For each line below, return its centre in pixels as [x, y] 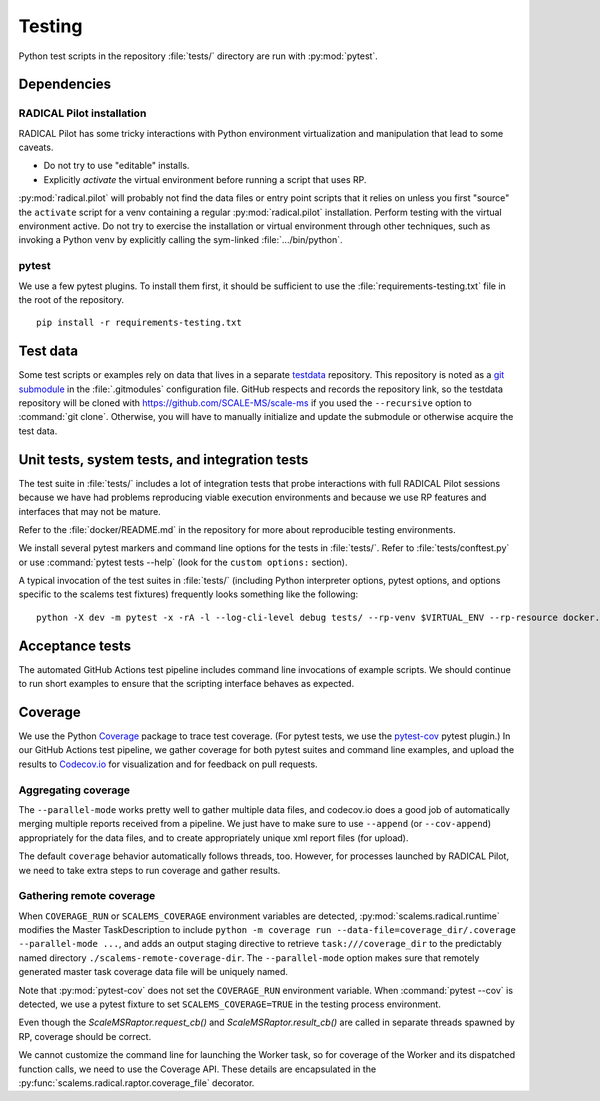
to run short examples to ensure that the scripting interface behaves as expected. [186, 684]
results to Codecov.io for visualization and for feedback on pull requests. [168, 764]
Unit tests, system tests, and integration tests [163, 459]
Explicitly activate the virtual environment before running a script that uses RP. [205, 179]
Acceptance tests [75, 645]
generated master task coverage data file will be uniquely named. [153, 972]
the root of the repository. [71, 299]
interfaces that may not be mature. [90, 511]
